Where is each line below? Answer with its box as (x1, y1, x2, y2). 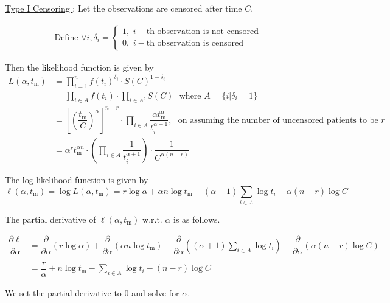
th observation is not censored (146, 27, 259, 37)
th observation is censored (146, 39, 244, 48)
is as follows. (173, 212, 220, 225)
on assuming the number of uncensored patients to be (178, 116, 378, 125)
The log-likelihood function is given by (5, 173, 148, 186)
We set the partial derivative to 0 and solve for (5, 287, 179, 299)
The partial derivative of (5, 212, 96, 225)
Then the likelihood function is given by (5, 60, 154, 73)
